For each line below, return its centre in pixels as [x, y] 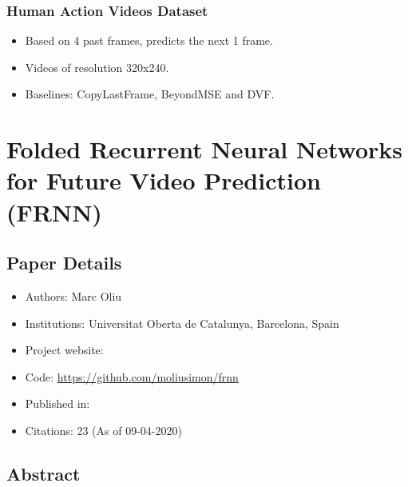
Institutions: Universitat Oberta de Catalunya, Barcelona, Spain [182, 323]
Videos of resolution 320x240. [97, 67]
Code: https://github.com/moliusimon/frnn [132, 376]
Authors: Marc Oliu [73, 295]
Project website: [64, 350]
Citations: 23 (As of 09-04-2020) [103, 430]
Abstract [44, 473]
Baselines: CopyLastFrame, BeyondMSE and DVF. [150, 94]
